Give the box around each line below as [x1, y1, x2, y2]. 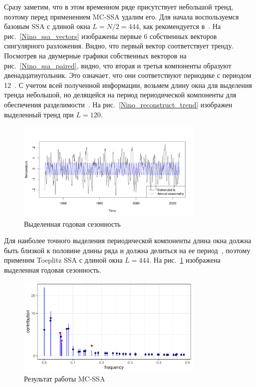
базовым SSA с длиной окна [4, 21, 90, 31]
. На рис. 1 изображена [149, 255, 221, 265]
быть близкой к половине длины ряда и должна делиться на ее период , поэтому [4, 245, 251, 255]
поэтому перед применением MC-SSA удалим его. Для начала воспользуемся [4, 11, 239, 21]
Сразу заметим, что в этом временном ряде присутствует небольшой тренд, [4, 1, 234, 11]
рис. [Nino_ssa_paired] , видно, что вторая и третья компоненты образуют [4, 60, 232, 70]
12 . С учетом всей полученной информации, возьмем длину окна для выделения [4, 79, 252, 90]
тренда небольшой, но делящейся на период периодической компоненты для [4, 89, 237, 100]
